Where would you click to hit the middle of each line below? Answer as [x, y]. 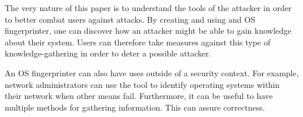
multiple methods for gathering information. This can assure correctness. [135, 107]
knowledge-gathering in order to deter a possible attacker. [108, 53]
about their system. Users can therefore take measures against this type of [137, 42]
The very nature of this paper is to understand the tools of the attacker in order [148, 8]
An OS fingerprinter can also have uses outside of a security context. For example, [152, 72]
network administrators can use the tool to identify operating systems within [142, 84]
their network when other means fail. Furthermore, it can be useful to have [139, 96]
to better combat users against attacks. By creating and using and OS [130, 19]
